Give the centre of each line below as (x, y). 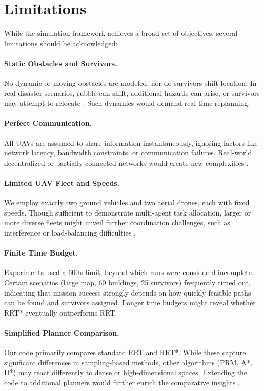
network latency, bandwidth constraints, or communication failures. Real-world (128, 153)
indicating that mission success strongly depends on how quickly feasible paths (128, 292)
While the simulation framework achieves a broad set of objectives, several (121, 33)
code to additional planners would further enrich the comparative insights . (122, 382)
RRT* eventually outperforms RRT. (61, 312)
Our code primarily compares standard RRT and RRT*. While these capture (125, 352)
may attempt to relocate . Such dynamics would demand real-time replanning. (127, 103)
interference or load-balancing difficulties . (70, 233)
